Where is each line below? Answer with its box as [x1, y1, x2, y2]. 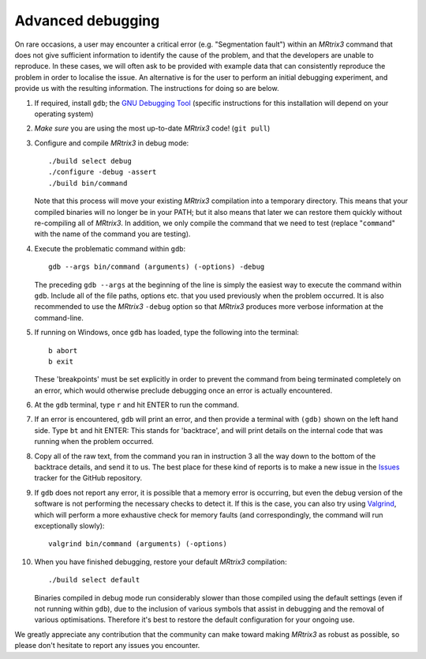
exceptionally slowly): [34, 522, 105, 530]
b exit [48, 356, 74, 366]
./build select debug [48, 156, 132, 166]
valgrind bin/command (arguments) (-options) [48, 540, 228, 548]
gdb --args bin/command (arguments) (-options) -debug [48, 262, 265, 272]
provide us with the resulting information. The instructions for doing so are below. [14, 84, 279, 93]
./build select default [48, 575, 140, 585]
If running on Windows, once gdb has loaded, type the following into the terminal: [34, 328, 300, 337]
